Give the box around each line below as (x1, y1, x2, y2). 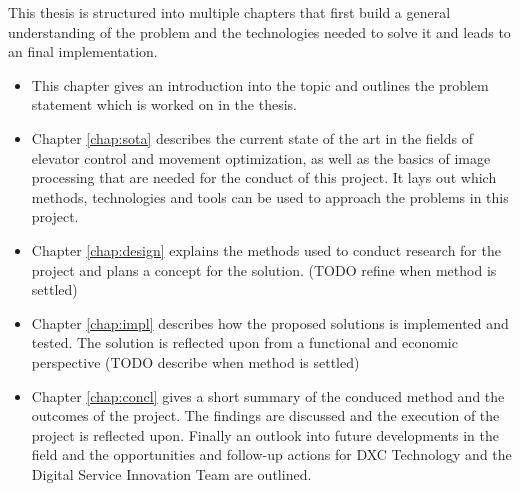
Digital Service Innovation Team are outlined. (31, 463, 312, 484)
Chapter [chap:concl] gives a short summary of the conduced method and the (31, 385, 505, 406)
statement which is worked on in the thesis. (31, 94, 297, 115)
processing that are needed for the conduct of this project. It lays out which (31, 167, 497, 188)
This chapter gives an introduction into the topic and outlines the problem (31, 74, 489, 95)
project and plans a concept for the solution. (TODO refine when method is (31, 259, 497, 280)
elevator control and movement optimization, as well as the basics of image (31, 147, 491, 168)
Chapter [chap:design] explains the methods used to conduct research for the (31, 239, 501, 260)
